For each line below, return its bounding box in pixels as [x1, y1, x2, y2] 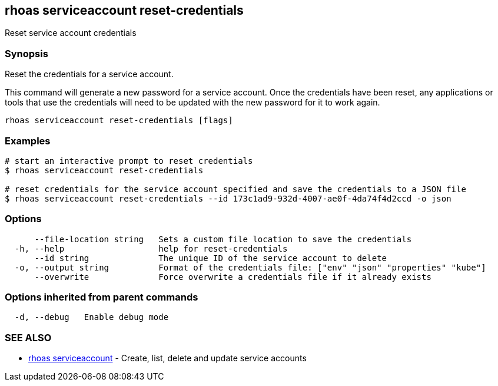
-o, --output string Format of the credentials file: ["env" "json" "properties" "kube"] [14, 262, 486, 272]
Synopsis [5, 47, 48, 60]
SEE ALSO [5, 331, 52, 344]
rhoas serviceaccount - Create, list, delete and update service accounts [28, 353, 307, 364]
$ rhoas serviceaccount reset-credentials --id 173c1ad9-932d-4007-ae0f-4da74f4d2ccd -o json [5, 193, 451, 203]
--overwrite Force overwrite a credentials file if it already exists [34, 272, 431, 282]
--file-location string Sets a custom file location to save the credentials [34, 234, 412, 244]
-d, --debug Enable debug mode [14, 312, 169, 322]
